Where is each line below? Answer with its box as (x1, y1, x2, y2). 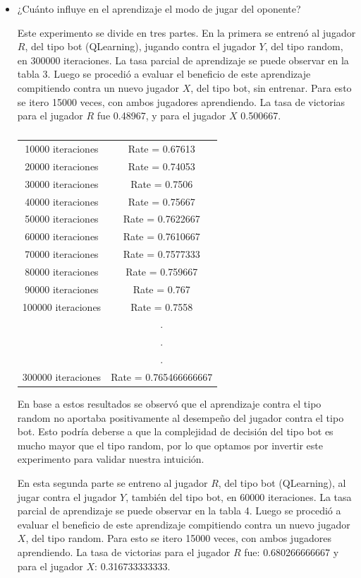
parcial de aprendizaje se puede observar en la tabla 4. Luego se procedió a (17, 503, 341, 518)
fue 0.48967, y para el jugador (97, 108, 226, 123)
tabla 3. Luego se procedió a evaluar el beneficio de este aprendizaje (17, 66, 311, 81)
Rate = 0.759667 (126, 264, 198, 278)
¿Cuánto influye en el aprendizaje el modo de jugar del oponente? (17, 1, 301, 16)
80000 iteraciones (25, 264, 99, 278)
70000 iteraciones (25, 247, 99, 261)
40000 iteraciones (25, 194, 99, 208)
